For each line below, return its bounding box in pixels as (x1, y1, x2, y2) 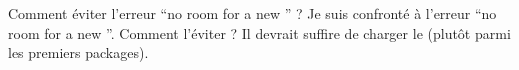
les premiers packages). (8, 42, 149, 63)
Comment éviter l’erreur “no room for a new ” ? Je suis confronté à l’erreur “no (8, 3, 497, 23)
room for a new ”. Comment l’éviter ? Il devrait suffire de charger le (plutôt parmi (8, 22, 511, 43)
